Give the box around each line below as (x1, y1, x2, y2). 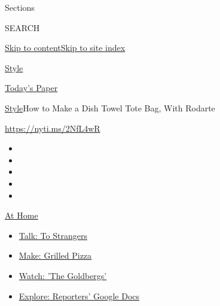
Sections (5, 1, 35, 13)
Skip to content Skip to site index (5, 41, 126, 54)
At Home (5, 209, 38, 222)
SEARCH (5, 21, 40, 34)
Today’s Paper (5, 81, 58, 94)
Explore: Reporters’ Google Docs (19, 289, 140, 302)
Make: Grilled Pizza (19, 249, 92, 262)
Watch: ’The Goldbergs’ (19, 269, 107, 281)
